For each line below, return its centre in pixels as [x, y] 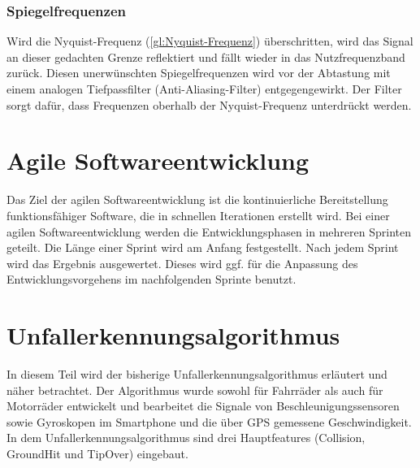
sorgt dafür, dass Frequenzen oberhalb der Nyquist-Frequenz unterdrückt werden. [209, 104]
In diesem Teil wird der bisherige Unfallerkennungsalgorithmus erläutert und [197, 374]
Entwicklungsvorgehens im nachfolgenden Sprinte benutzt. [152, 279]
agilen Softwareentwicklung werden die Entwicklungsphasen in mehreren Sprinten [209, 231]
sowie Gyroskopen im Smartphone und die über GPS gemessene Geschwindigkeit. [209, 421]
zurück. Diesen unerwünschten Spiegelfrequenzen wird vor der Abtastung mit [199, 73]
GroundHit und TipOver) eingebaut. [97, 453]
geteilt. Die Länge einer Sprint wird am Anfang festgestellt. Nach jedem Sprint [203, 247]
